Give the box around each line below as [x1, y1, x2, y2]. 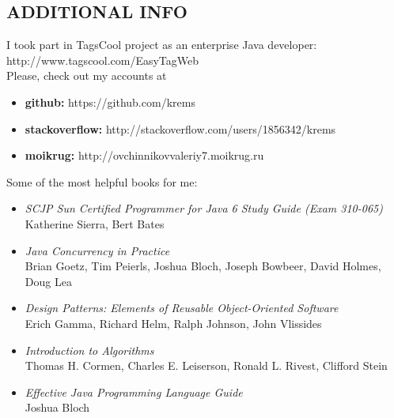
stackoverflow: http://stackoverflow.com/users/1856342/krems [25, 120, 336, 137]
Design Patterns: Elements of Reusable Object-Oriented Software [25, 299, 339, 316]
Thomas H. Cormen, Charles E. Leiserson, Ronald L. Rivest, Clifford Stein [25, 357, 388, 374]
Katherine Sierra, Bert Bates [25, 215, 165, 232]
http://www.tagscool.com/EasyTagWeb [6, 51, 199, 68]
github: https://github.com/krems [25, 93, 195, 110]
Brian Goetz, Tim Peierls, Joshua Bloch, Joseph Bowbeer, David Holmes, [25, 258, 381, 274]
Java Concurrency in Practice [25, 242, 170, 258]
